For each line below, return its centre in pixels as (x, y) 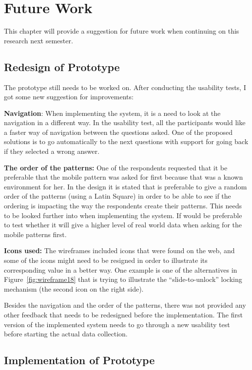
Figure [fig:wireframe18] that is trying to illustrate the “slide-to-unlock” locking (123, 279)
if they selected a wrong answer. (52, 151)
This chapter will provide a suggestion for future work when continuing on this (122, 31)
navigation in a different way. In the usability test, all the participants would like (125, 122)
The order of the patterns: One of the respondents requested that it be (116, 167)
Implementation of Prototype (79, 360)
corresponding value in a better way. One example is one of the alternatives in (121, 269)
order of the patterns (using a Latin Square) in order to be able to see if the (117, 196)
